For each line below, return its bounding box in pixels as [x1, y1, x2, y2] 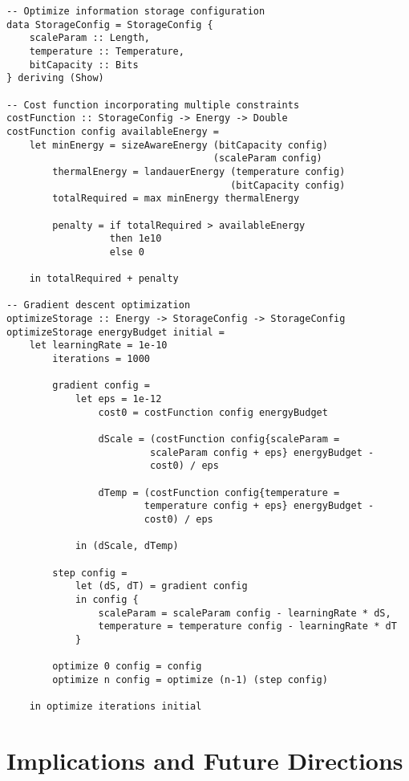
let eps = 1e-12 [75, 393, 162, 405]
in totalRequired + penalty [29, 273, 179, 285]
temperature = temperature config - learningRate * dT [98, 620, 397, 633]
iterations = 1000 [52, 353, 150, 365]
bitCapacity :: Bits [29, 59, 139, 71]
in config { [75, 593, 139, 605]
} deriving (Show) [6, 72, 104, 84]
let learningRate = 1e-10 [29, 340, 168, 352]
